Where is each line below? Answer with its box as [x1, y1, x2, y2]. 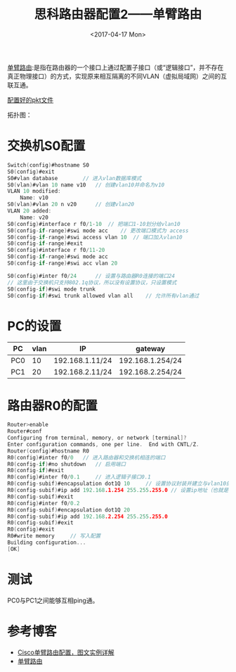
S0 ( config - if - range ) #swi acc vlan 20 [7, 260, 118, 267]
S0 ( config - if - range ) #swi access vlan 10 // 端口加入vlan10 [7, 234, 183, 241]
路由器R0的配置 [7, 398, 98, 414]
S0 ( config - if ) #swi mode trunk [7, 286, 96, 293]
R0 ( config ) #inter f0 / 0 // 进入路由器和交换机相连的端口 [7, 454, 166, 461]
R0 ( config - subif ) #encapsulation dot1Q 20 [7, 506, 131, 514]
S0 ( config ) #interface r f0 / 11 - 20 [7, 247, 105, 254]
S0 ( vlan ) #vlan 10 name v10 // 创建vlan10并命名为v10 [7, 181, 165, 189]
